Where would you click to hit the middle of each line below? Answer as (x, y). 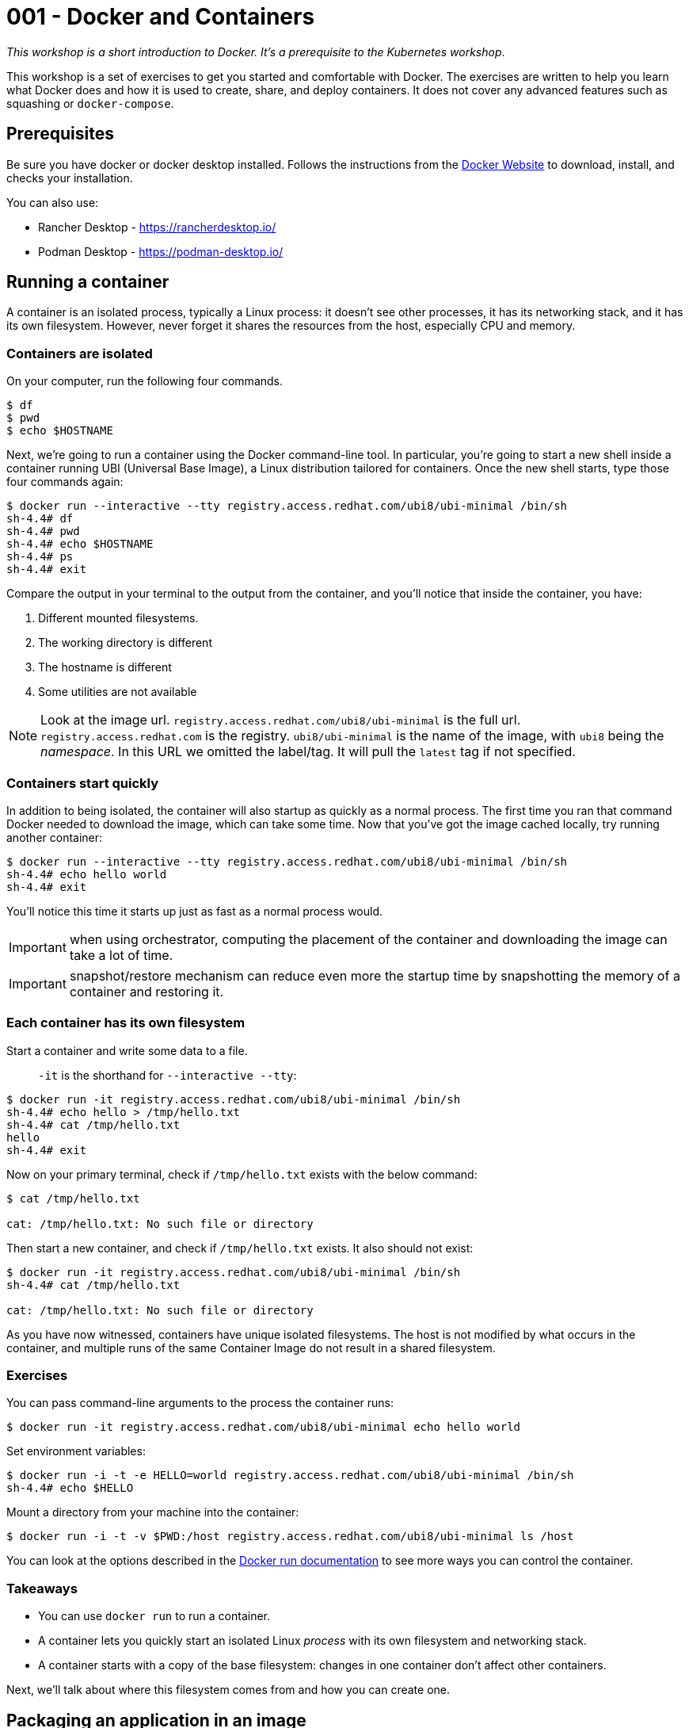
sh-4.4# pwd (43, 531)
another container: (55, 837)
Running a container (88, 282)
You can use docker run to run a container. (154, 1616)
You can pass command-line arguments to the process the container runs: (200, 1403)
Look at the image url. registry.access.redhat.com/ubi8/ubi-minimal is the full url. (281, 720)
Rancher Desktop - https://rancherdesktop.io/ (157, 227)
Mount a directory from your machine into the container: (153, 1512)
